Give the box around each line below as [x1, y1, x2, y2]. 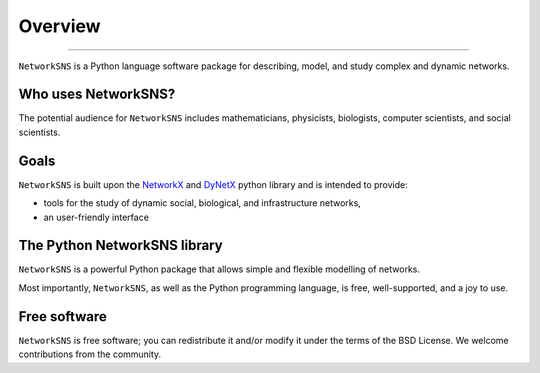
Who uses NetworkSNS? [18, 86, 176, 103]
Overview [18, 15, 101, 37]
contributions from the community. [18, 348, 162, 360]
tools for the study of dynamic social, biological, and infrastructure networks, [43, 197, 362, 209]
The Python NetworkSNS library [18, 237, 224, 254]
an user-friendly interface [43, 211, 150, 223]
